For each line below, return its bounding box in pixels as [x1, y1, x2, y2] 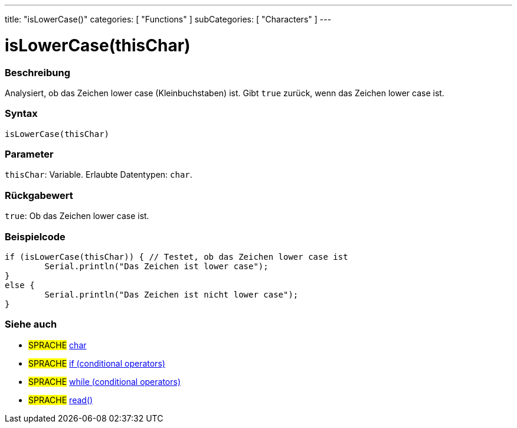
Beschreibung [5, 66, 71, 79]
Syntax [5, 107, 38, 120]
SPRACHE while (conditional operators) [28, 376, 181, 387]
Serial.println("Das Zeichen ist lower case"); [44, 261, 269, 271]
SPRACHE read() [28, 394, 93, 405]
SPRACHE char [28, 339, 87, 350]
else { [5, 280, 35, 290]
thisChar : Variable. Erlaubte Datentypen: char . [5, 169, 192, 180]
